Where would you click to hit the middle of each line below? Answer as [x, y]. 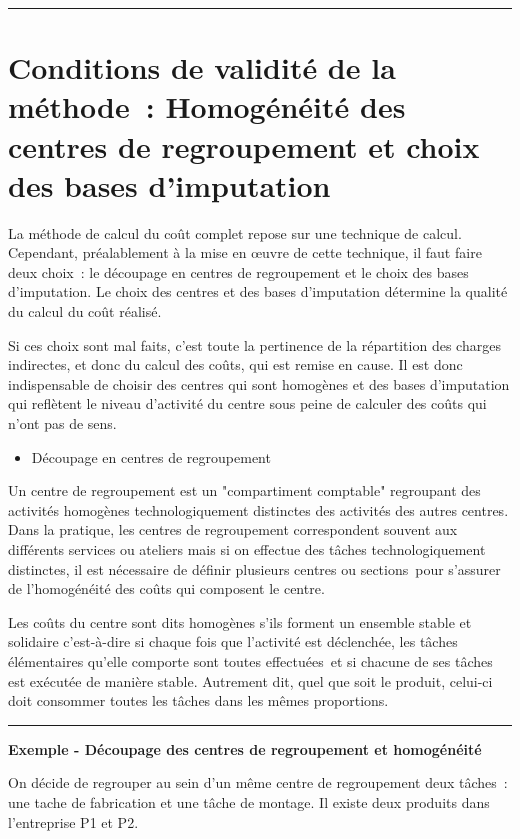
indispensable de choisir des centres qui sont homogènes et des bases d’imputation [259, 383]
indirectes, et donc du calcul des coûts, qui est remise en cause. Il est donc [235, 364]
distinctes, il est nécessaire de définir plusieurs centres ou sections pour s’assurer [254, 568]
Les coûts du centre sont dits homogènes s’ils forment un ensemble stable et [240, 621]
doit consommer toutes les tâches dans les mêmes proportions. [198, 700]
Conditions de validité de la [202, 67]
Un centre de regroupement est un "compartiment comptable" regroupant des [244, 490]
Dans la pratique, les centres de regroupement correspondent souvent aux [233, 529]
